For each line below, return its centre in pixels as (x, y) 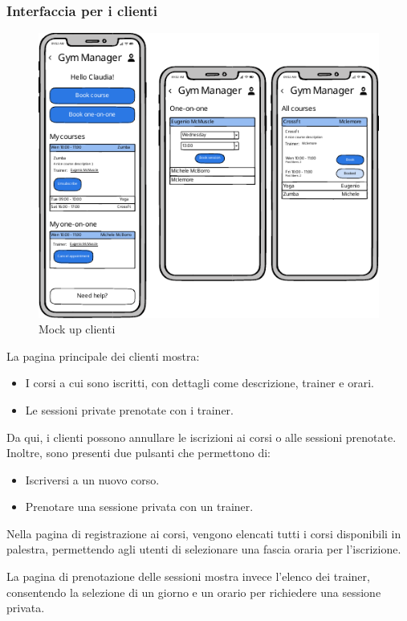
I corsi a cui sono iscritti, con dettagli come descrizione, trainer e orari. (199, 383)
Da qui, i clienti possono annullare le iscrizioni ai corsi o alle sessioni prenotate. (201, 437)
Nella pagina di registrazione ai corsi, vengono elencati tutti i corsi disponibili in (204, 533)
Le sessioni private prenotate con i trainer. (129, 409)
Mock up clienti (77, 329)
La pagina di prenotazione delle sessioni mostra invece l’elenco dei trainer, (188, 576)
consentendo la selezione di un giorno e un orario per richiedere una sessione (194, 592)
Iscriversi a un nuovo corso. (92, 479)
